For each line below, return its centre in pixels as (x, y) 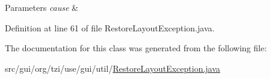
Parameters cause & (42, 7)
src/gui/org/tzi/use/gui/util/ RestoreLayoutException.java (113, 68)
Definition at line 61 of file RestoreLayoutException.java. (110, 27)
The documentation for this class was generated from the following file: (136, 48)
